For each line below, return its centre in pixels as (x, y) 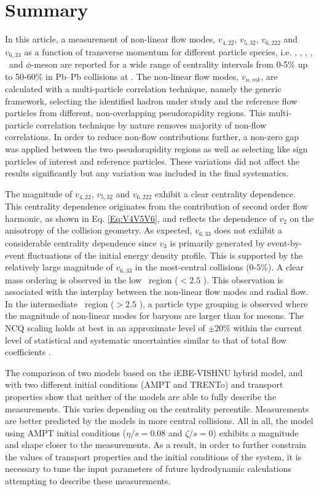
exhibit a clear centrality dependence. (226, 193)
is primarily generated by (217, 242)
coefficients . (28, 352)
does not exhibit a (248, 230)
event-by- (285, 242)
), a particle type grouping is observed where (223, 303)
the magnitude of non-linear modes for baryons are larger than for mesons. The (154, 316)
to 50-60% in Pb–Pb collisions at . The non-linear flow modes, (122, 76)
